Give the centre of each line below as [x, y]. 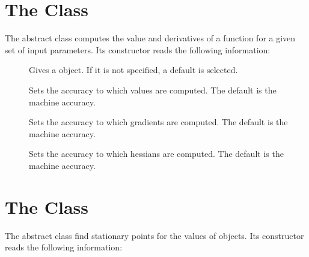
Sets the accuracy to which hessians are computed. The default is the [156, 154]
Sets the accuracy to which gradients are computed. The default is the [158, 122]
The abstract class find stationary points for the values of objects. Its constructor [154, 235]
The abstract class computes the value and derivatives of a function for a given [150, 38]
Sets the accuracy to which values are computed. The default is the [153, 90]
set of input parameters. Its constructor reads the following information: [138, 49]
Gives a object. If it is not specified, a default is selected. [133, 70]
